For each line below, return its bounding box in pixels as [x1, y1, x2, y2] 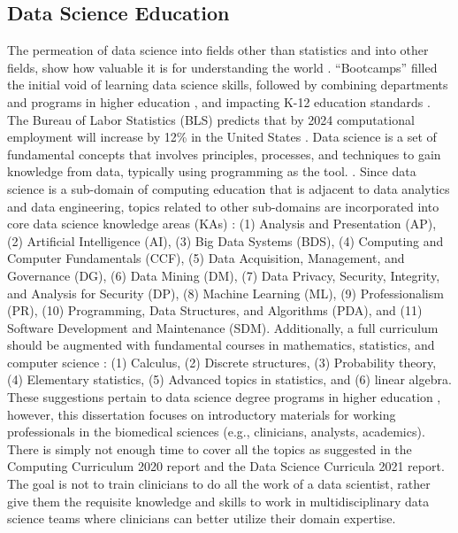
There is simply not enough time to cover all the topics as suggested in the [7, 439, 412, 458]
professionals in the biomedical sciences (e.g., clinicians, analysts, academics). [7, 422, 425, 441]
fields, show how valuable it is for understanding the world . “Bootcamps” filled [7, 58, 438, 76]
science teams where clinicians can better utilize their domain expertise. [7, 509, 396, 528]
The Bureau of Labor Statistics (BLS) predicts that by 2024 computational [7, 110, 415, 128]
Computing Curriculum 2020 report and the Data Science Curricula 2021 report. [7, 457, 445, 475]
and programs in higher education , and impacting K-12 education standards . [7, 92, 431, 111]
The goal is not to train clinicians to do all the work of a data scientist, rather [7, 475, 431, 493]
